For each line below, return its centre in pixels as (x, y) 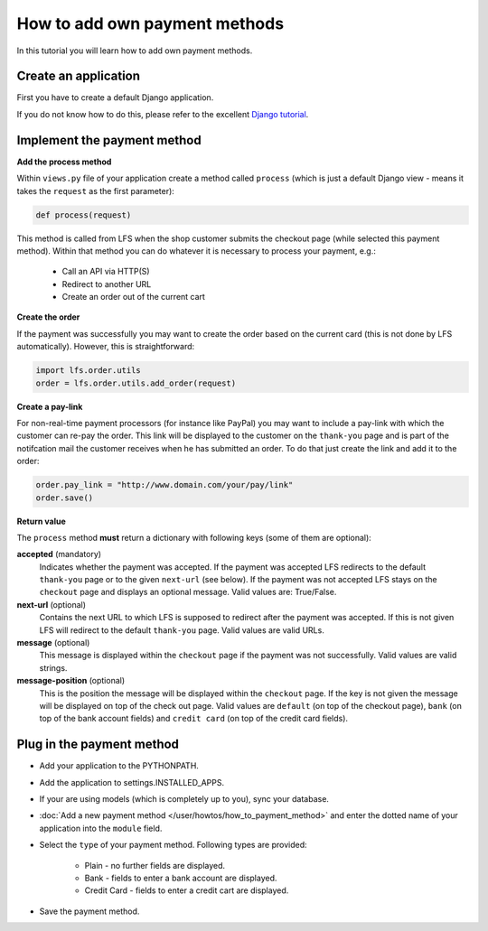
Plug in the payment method (98, 745)
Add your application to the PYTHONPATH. (119, 766)
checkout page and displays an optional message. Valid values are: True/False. (188, 592)
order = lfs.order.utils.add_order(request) (136, 383)
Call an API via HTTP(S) (106, 272)
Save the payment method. (89, 911)
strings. (53, 667)
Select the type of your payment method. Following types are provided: (173, 845)
